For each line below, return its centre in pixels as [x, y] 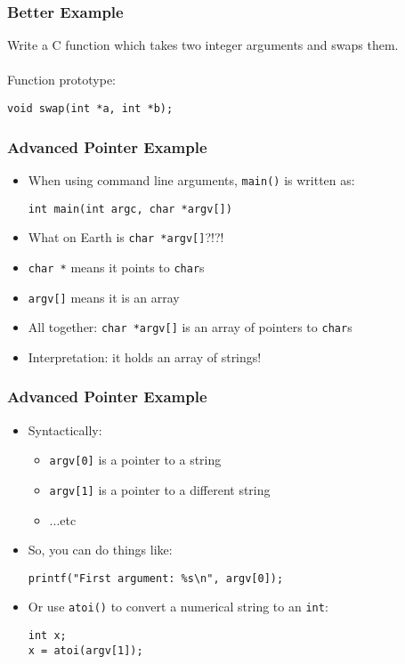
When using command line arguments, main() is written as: [191, 179]
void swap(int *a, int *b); [90, 109]
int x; [47, 636]
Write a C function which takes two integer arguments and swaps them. [203, 45]
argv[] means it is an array [104, 297]
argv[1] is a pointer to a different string [160, 489]
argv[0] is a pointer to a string [135, 460]
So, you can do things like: [100, 550]
